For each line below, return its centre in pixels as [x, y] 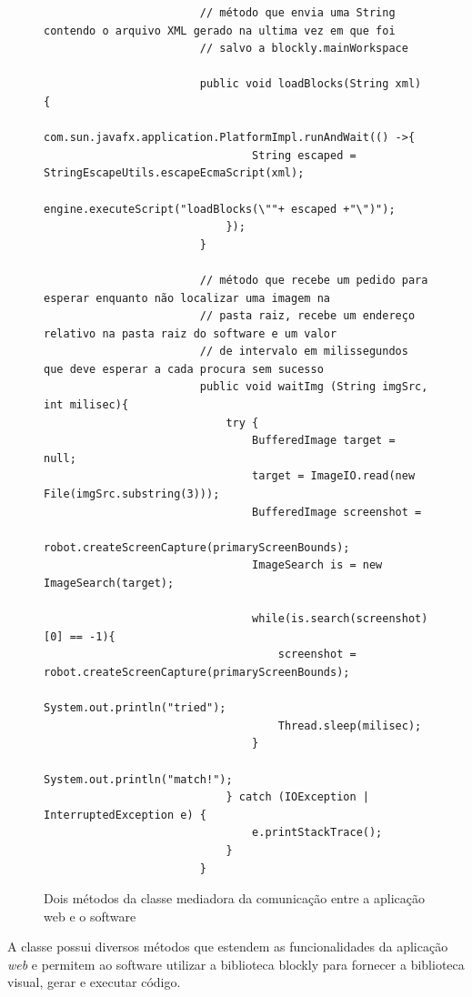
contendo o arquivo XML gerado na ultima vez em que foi [220, 30]
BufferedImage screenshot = [337, 512]
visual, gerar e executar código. [94, 982]
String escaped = [304, 155]
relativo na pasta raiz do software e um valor [191, 333]
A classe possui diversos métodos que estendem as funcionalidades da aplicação [228, 947]
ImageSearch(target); [109, 583]
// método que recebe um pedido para [314, 280]
